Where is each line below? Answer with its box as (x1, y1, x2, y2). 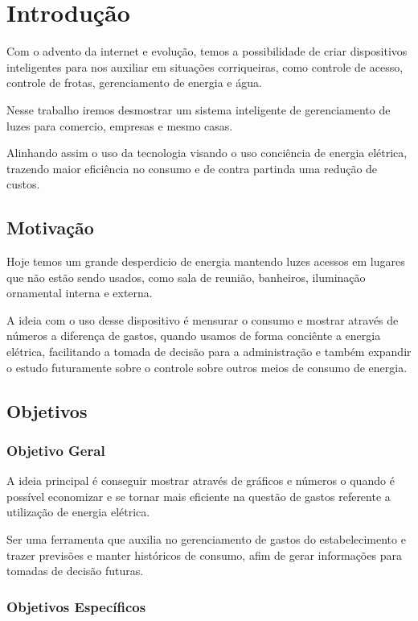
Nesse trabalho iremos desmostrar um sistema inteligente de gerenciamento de (6, 101, 391, 118)
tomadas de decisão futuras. (6, 562, 144, 579)
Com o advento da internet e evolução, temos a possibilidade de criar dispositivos (6, 43, 408, 60)
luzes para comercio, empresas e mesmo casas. (6, 117, 233, 134)
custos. (6, 176, 40, 193)
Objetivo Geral (6, 440, 105, 460)
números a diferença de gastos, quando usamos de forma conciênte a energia (6, 327, 381, 344)
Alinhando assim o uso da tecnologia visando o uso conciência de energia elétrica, (6, 144, 408, 161)
